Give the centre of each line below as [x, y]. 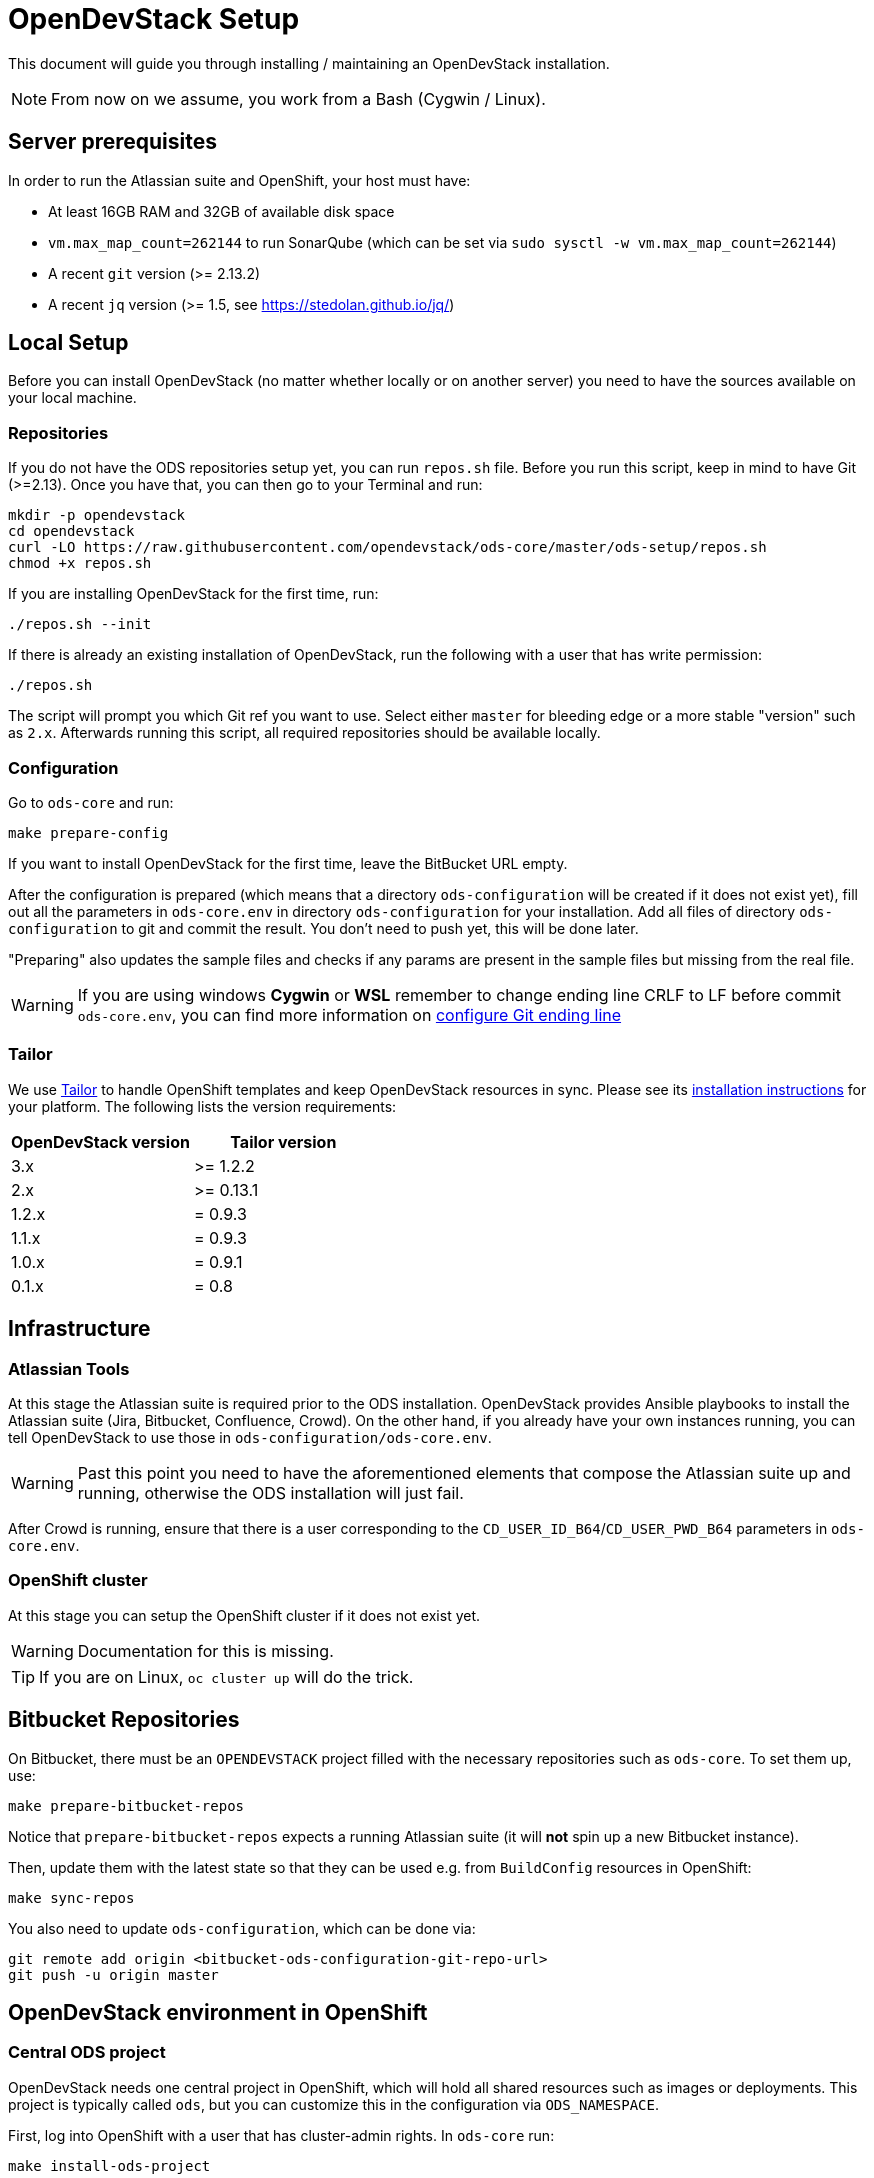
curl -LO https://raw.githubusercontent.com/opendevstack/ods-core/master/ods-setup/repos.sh [387, 547]
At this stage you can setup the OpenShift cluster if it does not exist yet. [244, 1615]
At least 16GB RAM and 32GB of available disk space [221, 211]
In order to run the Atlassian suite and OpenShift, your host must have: [239, 180]
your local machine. [72, 398]
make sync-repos [71, 1897]
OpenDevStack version [100, 1141]
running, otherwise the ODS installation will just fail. [270, 1492]
